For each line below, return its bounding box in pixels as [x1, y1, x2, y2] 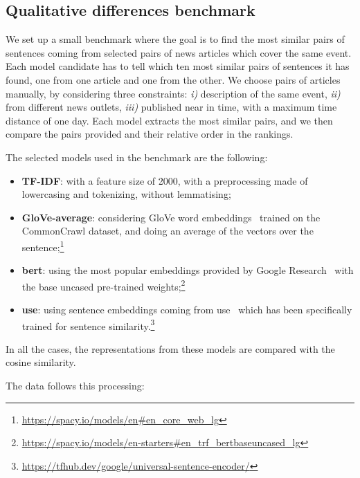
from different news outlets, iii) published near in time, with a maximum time [6, 100, 337, 114]
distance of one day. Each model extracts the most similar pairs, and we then [6, 113, 333, 127]
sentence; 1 [21, 237, 64, 254]
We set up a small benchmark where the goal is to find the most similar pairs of [6, 32, 345, 46]
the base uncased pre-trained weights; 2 [21, 277, 186, 293]
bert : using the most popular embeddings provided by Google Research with [21, 263, 354, 277]
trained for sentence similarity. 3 [21, 316, 155, 333]
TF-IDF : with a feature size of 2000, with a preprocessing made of [21, 173, 308, 187]
